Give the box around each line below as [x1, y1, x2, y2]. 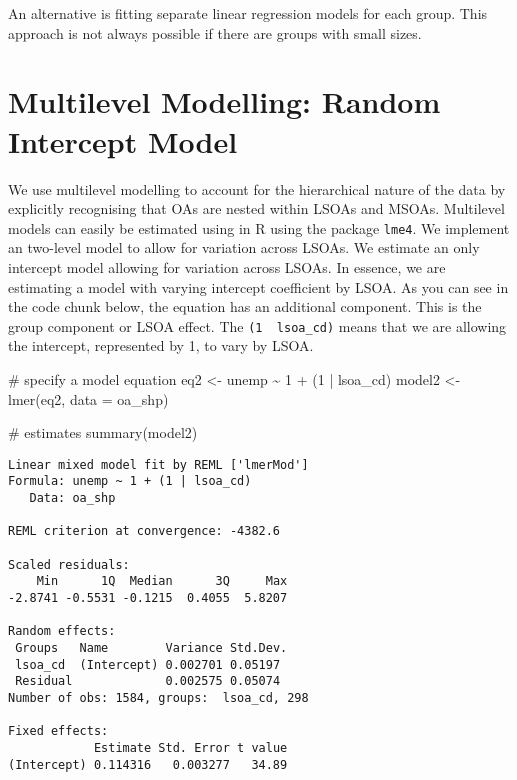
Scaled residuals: [8, 557, 130, 572]
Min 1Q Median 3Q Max [36, 574, 288, 589]
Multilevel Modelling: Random [8, 81, 441, 122]
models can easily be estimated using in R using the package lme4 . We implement [8, 217, 510, 238]
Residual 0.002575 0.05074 [15, 674, 281, 689]
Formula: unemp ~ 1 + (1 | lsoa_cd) [8, 474, 252, 489]
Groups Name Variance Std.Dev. [15, 640, 288, 655]
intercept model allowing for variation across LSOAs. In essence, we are [8, 256, 446, 277]
